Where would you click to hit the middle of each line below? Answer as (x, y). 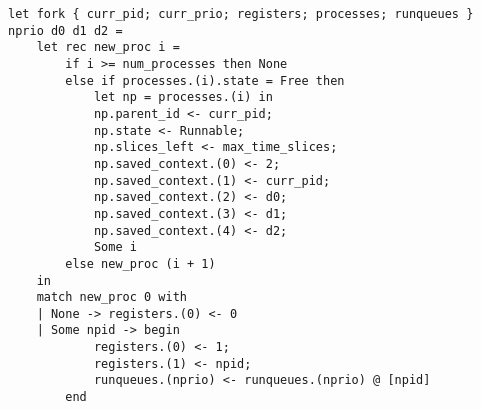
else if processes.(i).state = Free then (205, 80)
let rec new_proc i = (108, 47)
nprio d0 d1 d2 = (65, 30)
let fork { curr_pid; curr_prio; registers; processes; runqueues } (241, 14)
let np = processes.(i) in (183, 97)
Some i (115, 247)
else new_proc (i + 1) (140, 263)
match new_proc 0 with (111, 297)
